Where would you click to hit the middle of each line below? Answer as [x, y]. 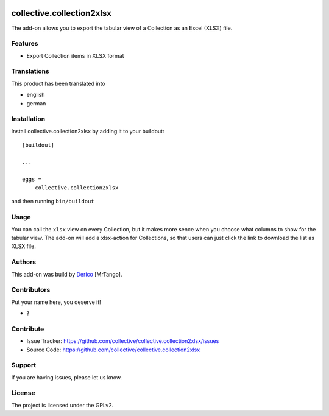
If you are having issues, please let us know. [66, 377]
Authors [24, 262]
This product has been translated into [58, 83]
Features [25, 44]
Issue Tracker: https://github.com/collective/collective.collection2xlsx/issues [123, 341]
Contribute [28, 329]
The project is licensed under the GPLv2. [62, 405]
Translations [30, 71]
